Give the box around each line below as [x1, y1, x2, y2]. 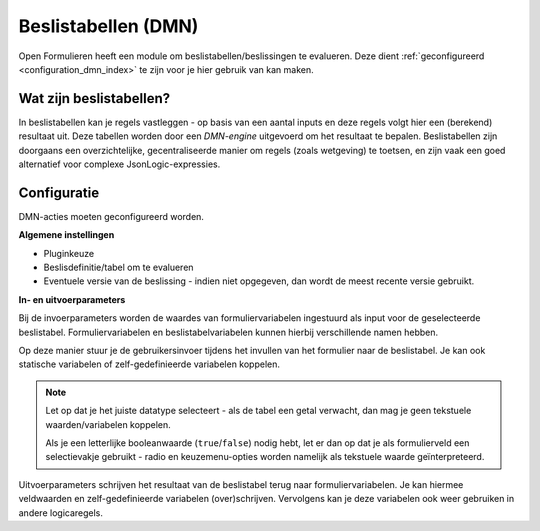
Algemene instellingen [18, 229, 115, 241]
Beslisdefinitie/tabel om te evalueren [43, 261, 194, 274]
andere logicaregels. [18, 506, 104, 519]
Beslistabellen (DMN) [18, 15, 199, 37]
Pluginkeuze [43, 247, 95, 259]
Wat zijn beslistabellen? [18, 90, 170, 107]
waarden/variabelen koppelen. [45, 418, 172, 430]
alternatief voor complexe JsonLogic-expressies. [18, 158, 221, 170]
